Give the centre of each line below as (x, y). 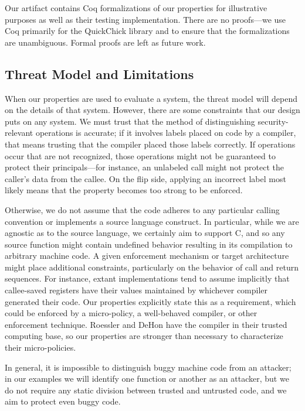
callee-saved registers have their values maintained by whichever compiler (136, 290)
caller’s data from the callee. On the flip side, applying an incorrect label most (145, 178)
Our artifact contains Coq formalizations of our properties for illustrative (136, 8)
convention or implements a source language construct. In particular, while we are (152, 221)
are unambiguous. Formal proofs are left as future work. (105, 42)
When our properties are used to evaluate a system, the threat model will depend (151, 98)
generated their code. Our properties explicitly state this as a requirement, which (150, 301)
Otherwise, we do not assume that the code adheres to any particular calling (142, 209)
